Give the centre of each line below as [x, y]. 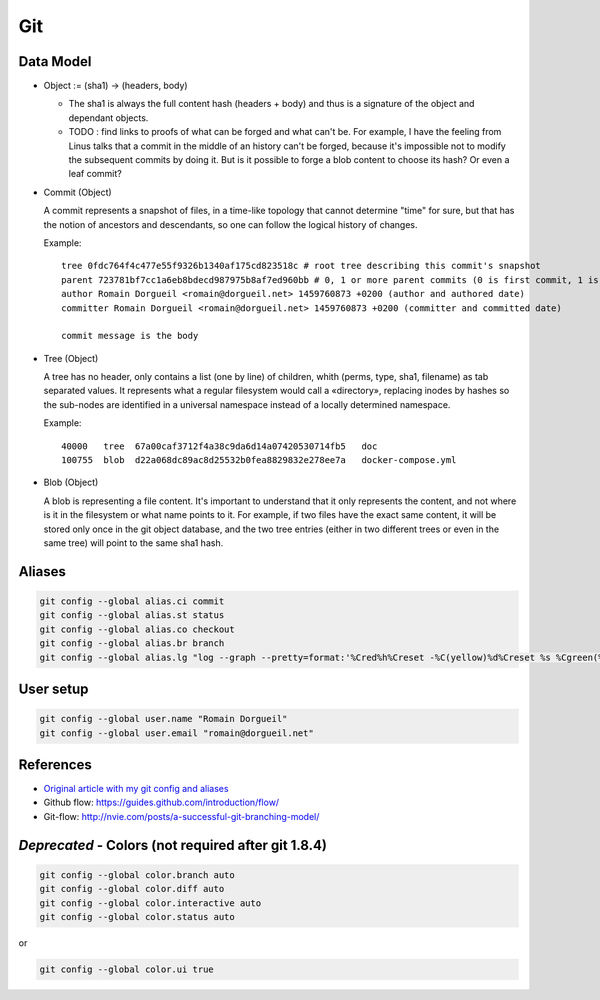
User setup [53, 688]
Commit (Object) [77, 192]
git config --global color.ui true [126, 969]
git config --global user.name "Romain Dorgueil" [163, 719]
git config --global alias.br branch [132, 643]
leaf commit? [95, 174]
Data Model [55, 61]
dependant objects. [108, 117]
